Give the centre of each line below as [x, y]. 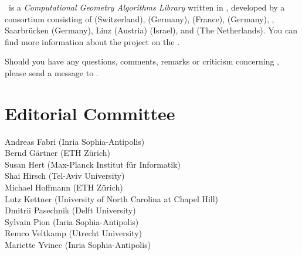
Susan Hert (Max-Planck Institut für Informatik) [93, 164]
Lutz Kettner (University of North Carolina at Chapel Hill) [112, 198]
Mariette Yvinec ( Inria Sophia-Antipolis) [78, 245]
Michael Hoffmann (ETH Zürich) [64, 187]
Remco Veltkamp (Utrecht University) [74, 233]
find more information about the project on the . [92, 41]
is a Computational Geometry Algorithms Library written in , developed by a [147, 7]
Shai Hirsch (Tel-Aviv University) [65, 176]
